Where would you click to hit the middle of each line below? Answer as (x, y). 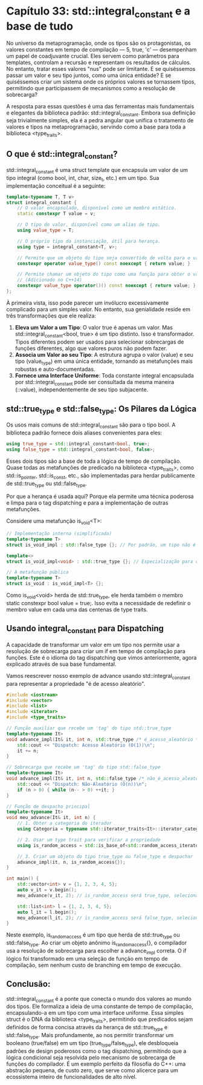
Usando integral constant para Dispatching (85, 629)
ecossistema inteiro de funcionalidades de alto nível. (72, 1077)
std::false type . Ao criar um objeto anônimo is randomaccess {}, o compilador (97, 943)
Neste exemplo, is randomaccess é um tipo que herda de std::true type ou (93, 936)
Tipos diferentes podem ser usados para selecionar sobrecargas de (99, 342)
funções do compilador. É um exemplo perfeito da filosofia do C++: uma (96, 1064)
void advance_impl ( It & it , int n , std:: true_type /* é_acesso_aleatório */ (104, 739)
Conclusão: (28, 984)
